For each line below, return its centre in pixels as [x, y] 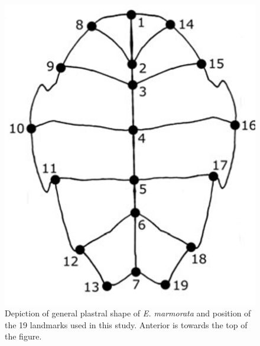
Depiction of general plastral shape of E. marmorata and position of [128, 313]
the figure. [23, 336]
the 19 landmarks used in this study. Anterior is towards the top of [126, 324]
